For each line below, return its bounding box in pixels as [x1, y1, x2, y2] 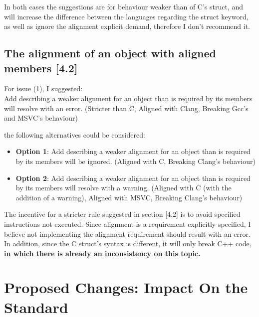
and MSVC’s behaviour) [4, 113, 78, 123]
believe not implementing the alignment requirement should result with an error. [4, 228, 251, 239]
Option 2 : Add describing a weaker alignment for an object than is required [15, 172, 251, 183]
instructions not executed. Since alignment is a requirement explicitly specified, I [4, 218, 251, 229]
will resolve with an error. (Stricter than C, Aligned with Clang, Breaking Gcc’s [4, 103, 249, 113]
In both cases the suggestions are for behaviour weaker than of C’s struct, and [4, 1, 244, 11]
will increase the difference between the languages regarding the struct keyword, [4, 11, 249, 21]
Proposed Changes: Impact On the [4, 277, 248, 298]
